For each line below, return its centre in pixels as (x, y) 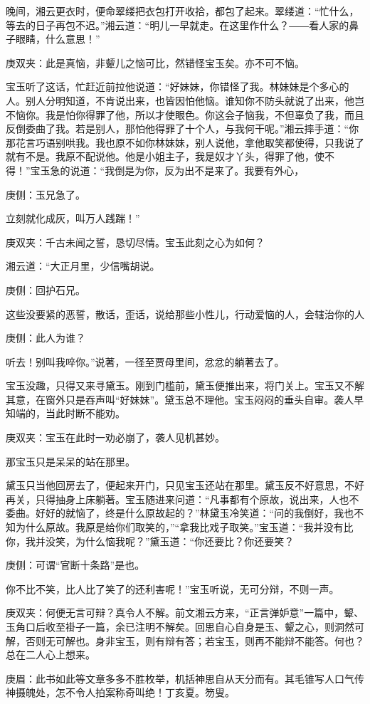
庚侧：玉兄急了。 (46, 194)
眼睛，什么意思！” (58, 39)
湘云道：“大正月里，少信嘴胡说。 (83, 266)
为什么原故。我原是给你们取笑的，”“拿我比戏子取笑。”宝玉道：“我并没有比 (184, 527)
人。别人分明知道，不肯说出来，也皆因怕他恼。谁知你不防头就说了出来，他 (180, 100)
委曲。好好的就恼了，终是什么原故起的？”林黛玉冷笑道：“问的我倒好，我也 (180, 513)
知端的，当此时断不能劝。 (65, 413)
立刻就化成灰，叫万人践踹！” (73, 218)
